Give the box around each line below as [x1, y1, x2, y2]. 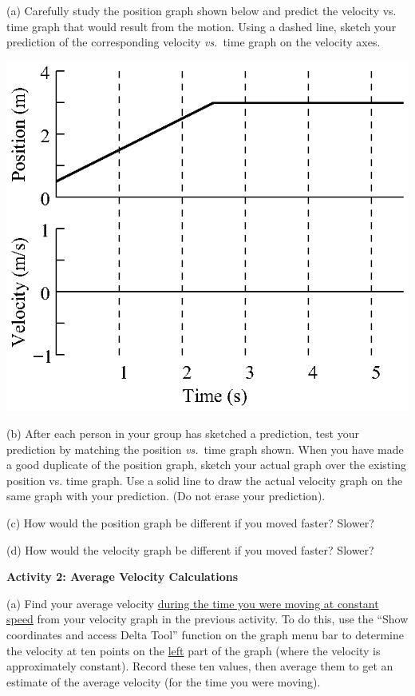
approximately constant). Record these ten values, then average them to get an [6, 658, 393, 674]
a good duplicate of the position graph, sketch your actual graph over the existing [6, 456, 406, 473]
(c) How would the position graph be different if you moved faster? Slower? [6, 514, 374, 531]
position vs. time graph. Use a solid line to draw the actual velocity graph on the [6, 471, 403, 488]
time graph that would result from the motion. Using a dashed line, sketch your [6, 18, 397, 34]
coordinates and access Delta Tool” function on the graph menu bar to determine [6, 626, 404, 642]
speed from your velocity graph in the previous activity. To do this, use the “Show [6, 610, 409, 627]
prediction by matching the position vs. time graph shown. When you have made [6, 440, 404, 457]
